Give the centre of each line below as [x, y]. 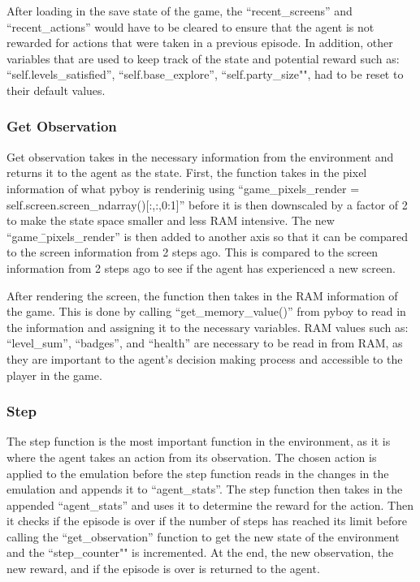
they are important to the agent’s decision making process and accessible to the [205, 358]
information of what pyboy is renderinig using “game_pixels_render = [183, 188]
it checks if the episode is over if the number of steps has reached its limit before [207, 521]
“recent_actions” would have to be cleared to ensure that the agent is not [191, 26]
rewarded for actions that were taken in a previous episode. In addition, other [200, 43]
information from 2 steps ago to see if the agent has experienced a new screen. [201, 267]
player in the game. [54, 375]
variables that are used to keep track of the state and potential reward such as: [203, 58]
